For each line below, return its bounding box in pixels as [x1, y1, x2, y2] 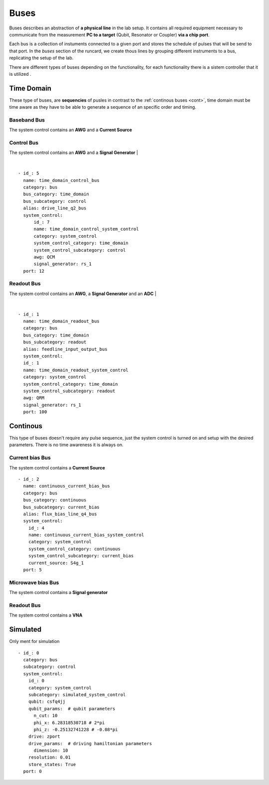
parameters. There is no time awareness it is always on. [9, 442, 124, 448]
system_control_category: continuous [28, 546, 121, 552]
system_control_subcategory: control [33, 247, 126, 253]
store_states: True [28, 762, 76, 767]
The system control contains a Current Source [9, 465, 105, 471]
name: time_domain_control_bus [23, 177, 100, 183]
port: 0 [23, 769, 42, 775]
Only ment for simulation [9, 638, 60, 644]
